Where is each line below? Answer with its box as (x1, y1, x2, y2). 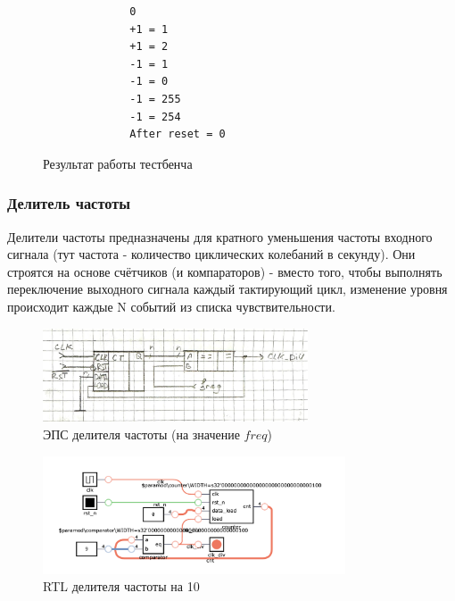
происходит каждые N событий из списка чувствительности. (7, 296, 335, 315)
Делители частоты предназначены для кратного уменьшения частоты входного (7, 227, 433, 246)
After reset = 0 (129, 128, 226, 141)
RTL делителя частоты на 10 (43, 577, 200, 596)
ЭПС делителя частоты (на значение (43, 425, 240, 444)
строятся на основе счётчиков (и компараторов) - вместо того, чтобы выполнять (7, 262, 443, 280)
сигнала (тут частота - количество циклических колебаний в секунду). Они (7, 245, 416, 263)
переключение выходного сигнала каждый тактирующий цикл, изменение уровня (7, 280, 448, 298)
